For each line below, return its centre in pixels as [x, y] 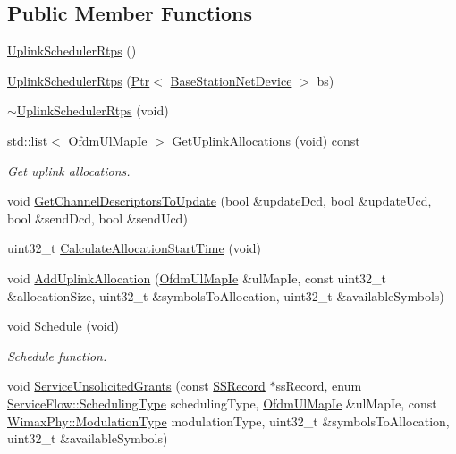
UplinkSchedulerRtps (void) [93, 110]
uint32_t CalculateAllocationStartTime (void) [134, 248]
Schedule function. [57, 355]
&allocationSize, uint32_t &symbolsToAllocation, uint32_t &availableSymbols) [226, 295]
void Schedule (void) [63, 326]
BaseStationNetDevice [231, 80]
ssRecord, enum [319, 386]
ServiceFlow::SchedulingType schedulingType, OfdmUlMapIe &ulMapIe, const [222, 403]
